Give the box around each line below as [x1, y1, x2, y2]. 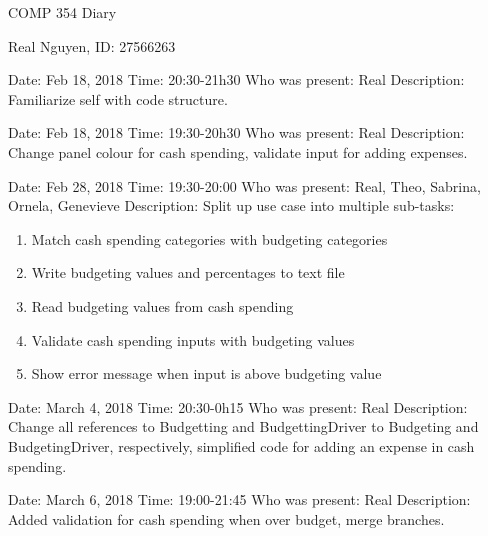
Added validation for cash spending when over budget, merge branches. [8, 508, 445, 529]
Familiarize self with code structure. [8, 88, 228, 109]
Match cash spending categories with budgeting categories [31, 228, 388, 249]
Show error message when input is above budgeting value [31, 363, 382, 384]
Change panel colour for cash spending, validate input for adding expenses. [8, 141, 468, 162]
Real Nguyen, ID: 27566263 [8, 35, 176, 56]
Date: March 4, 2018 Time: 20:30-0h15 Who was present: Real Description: [8, 396, 468, 417]
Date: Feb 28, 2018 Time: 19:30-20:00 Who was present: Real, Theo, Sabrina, [8, 175, 481, 196]
